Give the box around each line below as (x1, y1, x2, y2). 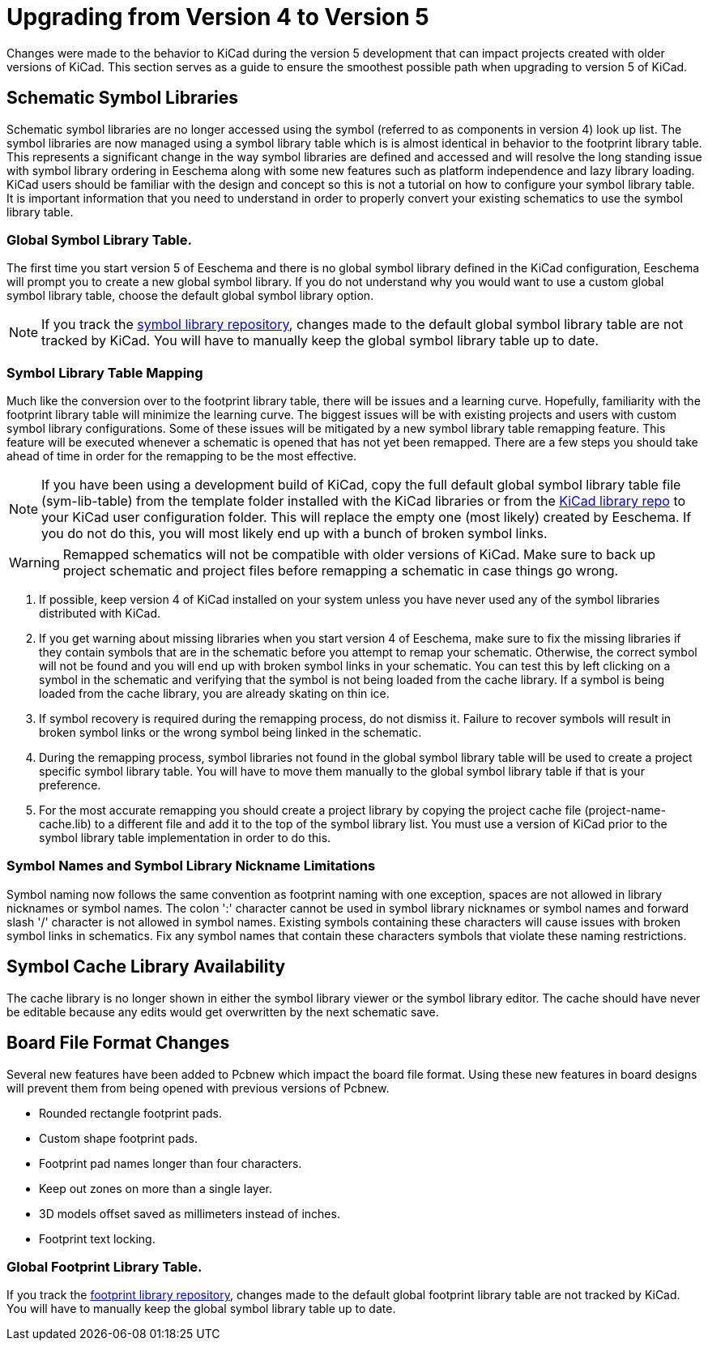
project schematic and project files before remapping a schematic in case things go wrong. (62, 562, 619, 579)
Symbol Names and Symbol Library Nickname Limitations (6, 857, 376, 874)
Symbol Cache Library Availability (6, 956, 286, 977)
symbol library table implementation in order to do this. (39, 831, 331, 845)
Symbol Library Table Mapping (6, 364, 203, 381)
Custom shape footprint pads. (39, 1131, 198, 1145)
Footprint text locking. (39, 1231, 156, 1246)
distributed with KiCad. (39, 606, 161, 621)
